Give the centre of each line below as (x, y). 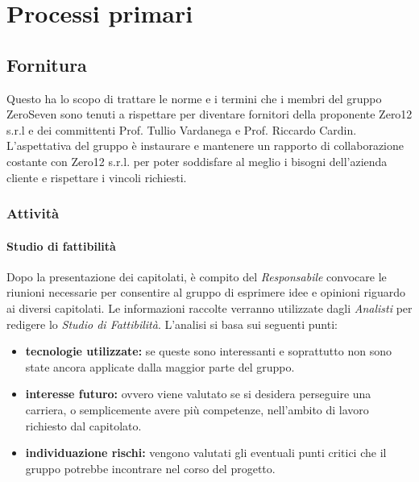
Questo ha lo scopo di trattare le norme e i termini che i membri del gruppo (194, 98)
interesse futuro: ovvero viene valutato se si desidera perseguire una (198, 394)
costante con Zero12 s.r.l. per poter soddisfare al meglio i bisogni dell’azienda (197, 161)
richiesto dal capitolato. (83, 425)
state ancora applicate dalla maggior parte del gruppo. (160, 366)
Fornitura (47, 64)
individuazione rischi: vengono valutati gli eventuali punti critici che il (206, 453)
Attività (33, 213)
